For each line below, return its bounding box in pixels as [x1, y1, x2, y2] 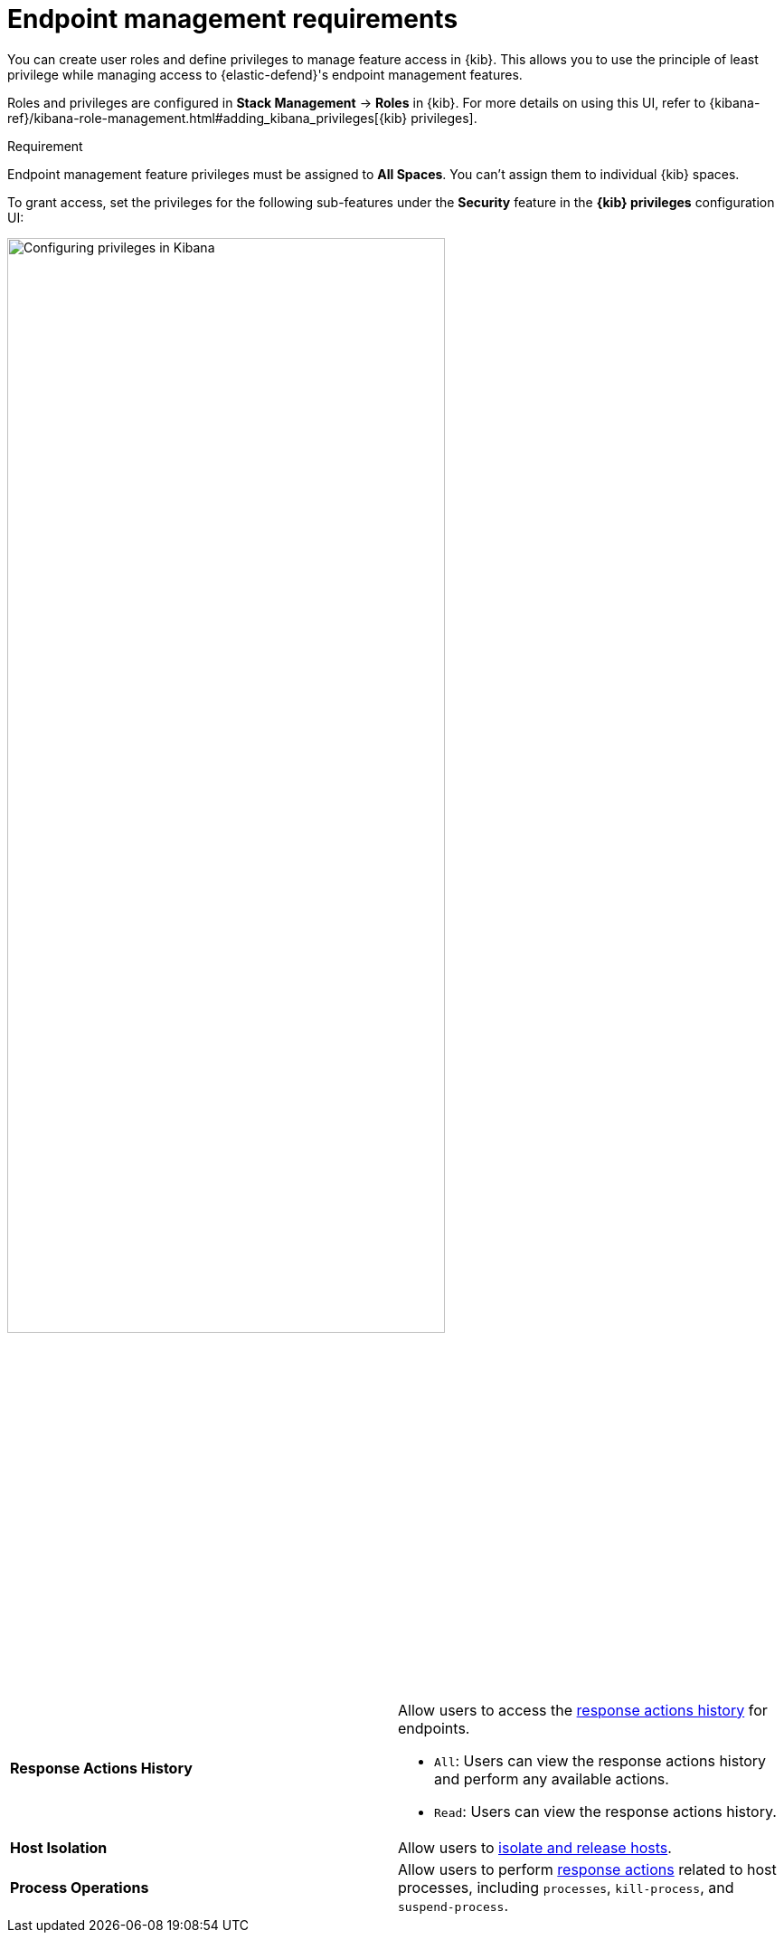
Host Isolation [10, 1838, 108, 1857]
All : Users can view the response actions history [434, 1751, 767, 1770]
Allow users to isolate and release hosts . [398, 1838, 672, 1857]
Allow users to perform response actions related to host [398, 1859, 777, 1878]
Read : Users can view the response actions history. [434, 1802, 777, 1821]
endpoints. [398, 1718, 470, 1737]
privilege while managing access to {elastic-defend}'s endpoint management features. [7, 66, 523, 82]
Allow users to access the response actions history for [398, 1700, 768, 1719]
